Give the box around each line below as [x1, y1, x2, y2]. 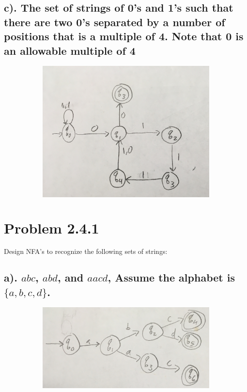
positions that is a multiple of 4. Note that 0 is [4, 29, 244, 44]
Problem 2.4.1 [4, 218, 99, 238]
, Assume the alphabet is [108, 270, 235, 285]
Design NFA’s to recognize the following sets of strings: [4, 246, 168, 256]
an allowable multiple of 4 [4, 43, 136, 58]
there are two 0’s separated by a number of [4, 14, 225, 29]
